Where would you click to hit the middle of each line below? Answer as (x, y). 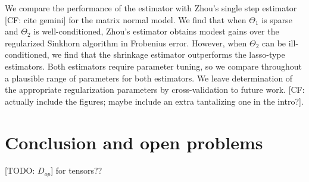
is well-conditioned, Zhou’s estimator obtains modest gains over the (156, 31)
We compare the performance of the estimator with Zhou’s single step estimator (151, 8)
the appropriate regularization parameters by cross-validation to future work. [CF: (155, 90)
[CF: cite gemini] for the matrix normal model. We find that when (126, 19)
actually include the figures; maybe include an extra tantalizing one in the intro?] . (154, 101)
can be (274, 43)
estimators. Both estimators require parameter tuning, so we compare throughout (154, 66)
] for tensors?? (77, 170)
